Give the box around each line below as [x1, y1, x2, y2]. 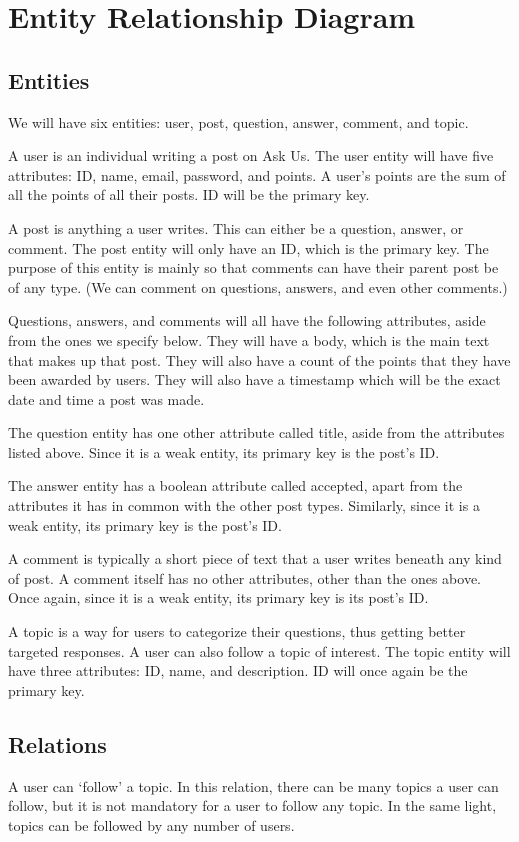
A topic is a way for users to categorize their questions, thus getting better [8, 621, 466, 642]
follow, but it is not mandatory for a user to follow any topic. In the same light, [8, 795, 497, 816]
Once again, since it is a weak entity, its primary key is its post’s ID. [8, 587, 429, 608]
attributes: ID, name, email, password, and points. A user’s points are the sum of [8, 164, 506, 185]
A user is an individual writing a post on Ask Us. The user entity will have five [8, 145, 494, 166]
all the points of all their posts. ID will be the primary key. [8, 184, 370, 205]
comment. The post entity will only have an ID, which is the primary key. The [8, 237, 489, 258]
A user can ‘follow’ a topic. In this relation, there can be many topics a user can [8, 775, 499, 796]
